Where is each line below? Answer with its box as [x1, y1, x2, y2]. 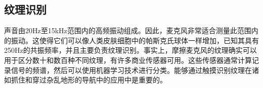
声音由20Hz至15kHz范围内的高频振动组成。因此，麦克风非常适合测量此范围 [4, 25, 251, 36]
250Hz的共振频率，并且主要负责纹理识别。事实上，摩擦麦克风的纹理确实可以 [4, 45, 257, 55]
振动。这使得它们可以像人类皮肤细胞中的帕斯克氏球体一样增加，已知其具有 [11, 35, 259, 45]
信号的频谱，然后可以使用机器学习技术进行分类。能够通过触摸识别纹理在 [11, 64, 252, 75]
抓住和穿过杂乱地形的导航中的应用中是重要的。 [11, 74, 167, 85]
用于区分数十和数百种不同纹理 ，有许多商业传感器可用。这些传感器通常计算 [4, 54, 252, 65]
